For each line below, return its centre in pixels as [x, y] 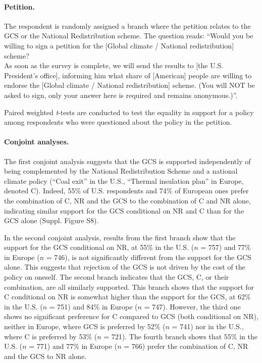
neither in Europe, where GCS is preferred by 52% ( [85, 326]
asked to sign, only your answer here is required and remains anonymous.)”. [121, 95]
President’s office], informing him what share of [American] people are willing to [128, 75]
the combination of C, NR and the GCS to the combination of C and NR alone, [127, 200]
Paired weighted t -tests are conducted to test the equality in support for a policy [129, 112]
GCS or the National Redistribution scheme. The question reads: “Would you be [129, 36]
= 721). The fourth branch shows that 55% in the [180, 336]
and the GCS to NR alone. [45, 356]
